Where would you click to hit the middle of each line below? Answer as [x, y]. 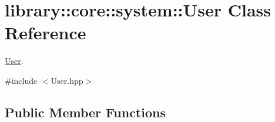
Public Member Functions [85, 112]
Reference [46, 33]
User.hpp [67, 80]
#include [21, 80]
